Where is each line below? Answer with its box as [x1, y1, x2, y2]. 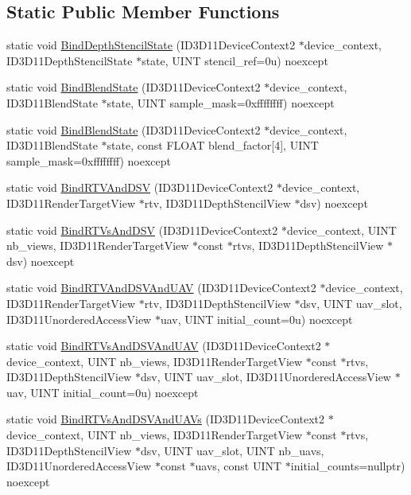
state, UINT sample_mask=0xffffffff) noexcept [107, 94, 335, 111]
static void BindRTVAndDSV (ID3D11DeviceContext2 [6, 179, 273, 196]
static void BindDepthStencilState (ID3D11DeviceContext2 [6, 37, 296, 53]
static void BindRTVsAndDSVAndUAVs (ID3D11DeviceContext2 [6, 411, 325, 427]
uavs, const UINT [195, 458, 282, 474]
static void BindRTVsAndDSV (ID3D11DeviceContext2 [6, 221, 278, 238]
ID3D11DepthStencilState [6, 52, 133, 68]
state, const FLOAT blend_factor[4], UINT [107, 137, 319, 154]
